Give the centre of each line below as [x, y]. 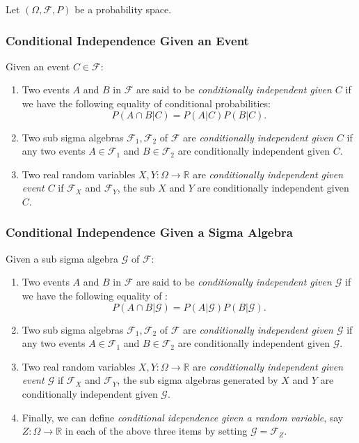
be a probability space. [123, 9]
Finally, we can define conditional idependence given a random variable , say [183, 417]
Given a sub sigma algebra [62, 258]
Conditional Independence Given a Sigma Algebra [149, 232]
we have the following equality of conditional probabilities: [146, 103]
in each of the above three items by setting [156, 431]
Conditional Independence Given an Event [127, 40]
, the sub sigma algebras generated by [198, 380]
